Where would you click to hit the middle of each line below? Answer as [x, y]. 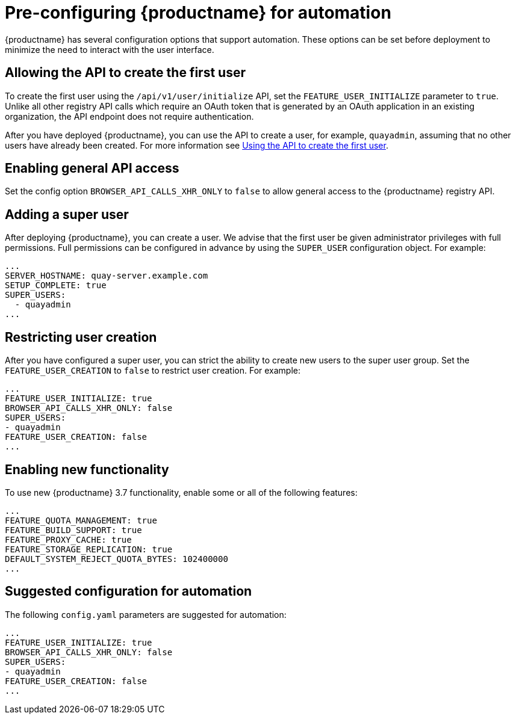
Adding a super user [67, 214]
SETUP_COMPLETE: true [56, 285]
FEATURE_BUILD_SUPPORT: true [73, 530]
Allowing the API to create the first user [125, 73]
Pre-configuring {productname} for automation [198, 13]
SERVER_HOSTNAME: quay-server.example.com [107, 276]
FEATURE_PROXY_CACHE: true [68, 539]
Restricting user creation [81, 337]
